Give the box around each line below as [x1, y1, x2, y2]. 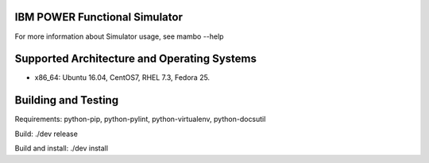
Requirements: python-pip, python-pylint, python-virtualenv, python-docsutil [14, 115, 266, 124]
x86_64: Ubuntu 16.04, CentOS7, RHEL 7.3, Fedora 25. [34, 73, 211, 82]
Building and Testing [14, 93, 119, 107]
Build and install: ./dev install [14, 143, 109, 154]
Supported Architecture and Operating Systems [14, 52, 257, 66]
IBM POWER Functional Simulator [14, 10, 183, 24]
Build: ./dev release [14, 129, 79, 138]
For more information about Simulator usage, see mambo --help [14, 32, 224, 41]
